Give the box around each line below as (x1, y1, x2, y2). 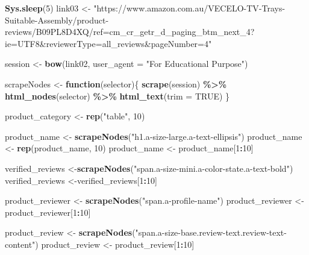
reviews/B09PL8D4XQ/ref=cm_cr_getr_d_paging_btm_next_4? (5, 25, 255, 38)
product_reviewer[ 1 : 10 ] (5, 206, 91, 218)
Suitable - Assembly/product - (5, 13, 109, 26)
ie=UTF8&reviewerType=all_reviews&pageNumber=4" (5, 37, 212, 49)
